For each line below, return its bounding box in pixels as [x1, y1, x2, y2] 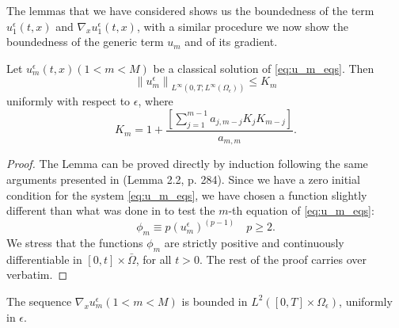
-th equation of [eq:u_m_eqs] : [228, 202, 374, 219]
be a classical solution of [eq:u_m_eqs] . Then [153, 59, 374, 76]
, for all [135, 250, 172, 267]
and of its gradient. [184, 33, 278, 50]
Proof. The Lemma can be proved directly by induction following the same [6, 155, 368, 172]
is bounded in [181, 292, 248, 309]
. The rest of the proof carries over [199, 250, 367, 267]
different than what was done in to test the [6, 202, 215, 219]
